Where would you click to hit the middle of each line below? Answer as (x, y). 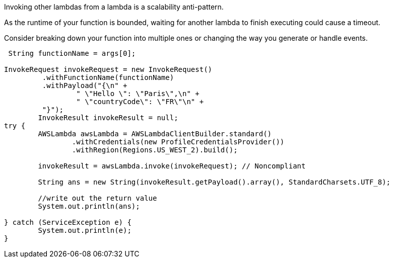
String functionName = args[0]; (72, 53)
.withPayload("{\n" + (85, 85)
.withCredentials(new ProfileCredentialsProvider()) (178, 142)
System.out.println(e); (85, 230)
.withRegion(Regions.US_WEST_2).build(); (155, 150)
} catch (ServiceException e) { (68, 222)
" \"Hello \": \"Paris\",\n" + (138, 94)
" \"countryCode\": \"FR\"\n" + (140, 102)
